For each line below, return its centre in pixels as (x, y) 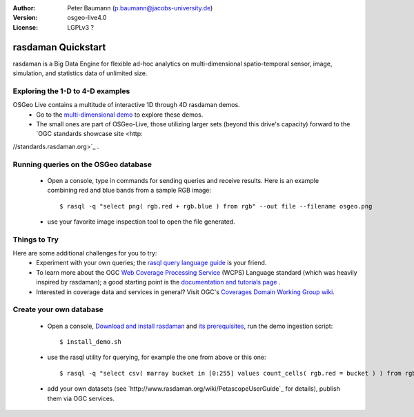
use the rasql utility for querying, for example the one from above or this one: (157, 357)
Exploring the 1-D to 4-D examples (71, 91)
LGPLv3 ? (81, 27)
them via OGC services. (81, 398)
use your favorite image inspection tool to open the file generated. (141, 222)
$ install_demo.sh (91, 341)
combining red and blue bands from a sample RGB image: (129, 191)
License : (25, 27)
